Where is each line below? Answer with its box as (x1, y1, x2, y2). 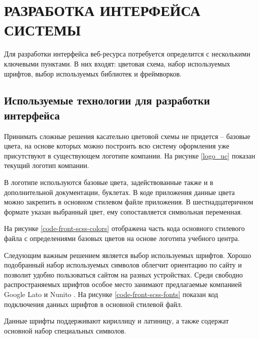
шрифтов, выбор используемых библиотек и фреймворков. (4, 68, 182, 78)
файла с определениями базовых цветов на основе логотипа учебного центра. (4, 233, 240, 243)
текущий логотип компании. (4, 160, 89, 170)
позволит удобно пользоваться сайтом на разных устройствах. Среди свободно (4, 269, 243, 279)
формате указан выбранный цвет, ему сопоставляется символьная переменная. (4, 206, 242, 216)
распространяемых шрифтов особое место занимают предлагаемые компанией (4, 279, 242, 289)
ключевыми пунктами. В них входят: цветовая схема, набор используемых (4, 58, 230, 68)
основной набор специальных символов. (4, 325, 126, 335)
